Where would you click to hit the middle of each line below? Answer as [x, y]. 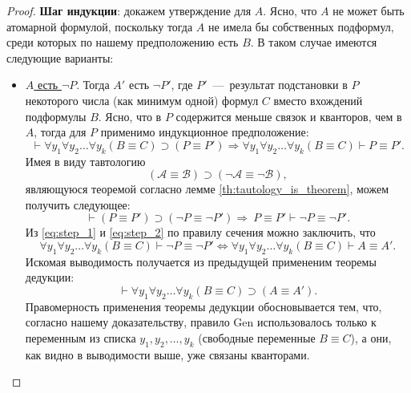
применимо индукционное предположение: [205, 132]
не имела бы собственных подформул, [301, 26]
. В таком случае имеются [314, 42]
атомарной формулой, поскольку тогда [100, 26]
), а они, [371, 337]
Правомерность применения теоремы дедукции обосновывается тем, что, [203, 306]
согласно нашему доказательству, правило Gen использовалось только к [201, 322]
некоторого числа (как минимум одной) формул [142, 100]
